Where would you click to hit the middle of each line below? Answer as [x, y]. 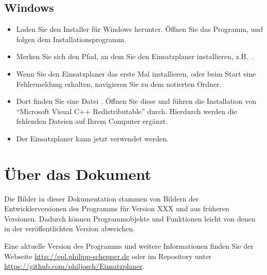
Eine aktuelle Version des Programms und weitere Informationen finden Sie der [129, 246]
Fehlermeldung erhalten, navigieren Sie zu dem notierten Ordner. [119, 84]
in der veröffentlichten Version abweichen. [70, 228]
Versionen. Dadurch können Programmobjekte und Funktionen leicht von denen [130, 218]
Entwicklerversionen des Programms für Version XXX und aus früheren [117, 208]
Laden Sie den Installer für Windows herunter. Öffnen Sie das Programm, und [140, 29]
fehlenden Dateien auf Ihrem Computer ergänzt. [92, 121]
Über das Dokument [78, 173]
